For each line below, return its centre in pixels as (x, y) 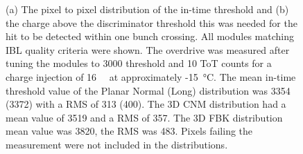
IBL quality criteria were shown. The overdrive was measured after (148, 49)
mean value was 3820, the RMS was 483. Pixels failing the (129, 131)
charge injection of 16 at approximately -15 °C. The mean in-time (151, 76)
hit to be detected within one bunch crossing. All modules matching (150, 36)
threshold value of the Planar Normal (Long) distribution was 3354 (148, 90)
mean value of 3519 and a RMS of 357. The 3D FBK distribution (144, 117)
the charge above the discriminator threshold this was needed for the (151, 22)
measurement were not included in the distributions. (117, 144)
